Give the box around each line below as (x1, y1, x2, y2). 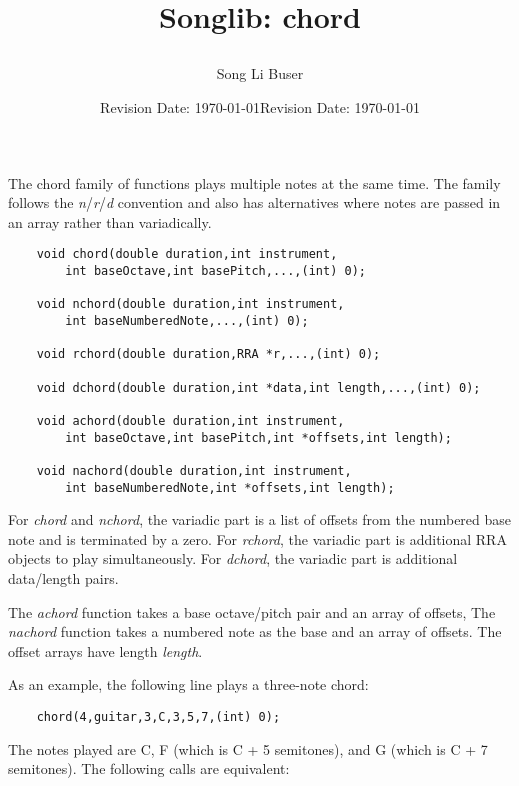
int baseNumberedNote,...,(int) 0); (65, 313, 309, 328)
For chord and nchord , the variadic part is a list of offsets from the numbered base (8, 509, 512, 530)
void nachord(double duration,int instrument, (36, 463, 352, 478)
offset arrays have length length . (8, 640, 203, 661)
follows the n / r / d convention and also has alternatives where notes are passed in (8, 192, 501, 213)
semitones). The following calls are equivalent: (8, 758, 290, 779)
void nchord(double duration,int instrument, (36, 297, 345, 312)
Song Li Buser (216, 63, 304, 84)
